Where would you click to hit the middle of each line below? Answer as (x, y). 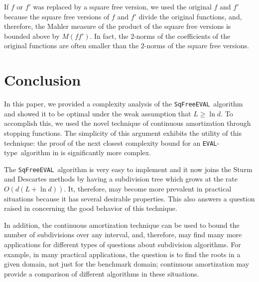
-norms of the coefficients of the (182, 36)
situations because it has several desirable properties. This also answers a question (129, 198)
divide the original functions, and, (190, 16)
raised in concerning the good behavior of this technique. (91, 208)
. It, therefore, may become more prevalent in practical (148, 189)
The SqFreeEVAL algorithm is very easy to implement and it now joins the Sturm (128, 169)
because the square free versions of (57, 16)
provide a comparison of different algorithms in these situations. (102, 273)
